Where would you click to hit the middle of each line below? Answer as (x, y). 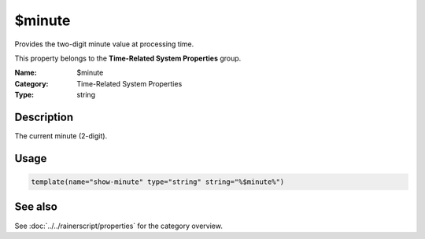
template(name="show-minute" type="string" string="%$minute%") (158, 182)
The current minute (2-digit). (61, 136)
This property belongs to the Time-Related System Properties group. (128, 58)
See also (36, 207)
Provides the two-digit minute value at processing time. (104, 44)
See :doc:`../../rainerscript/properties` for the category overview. (119, 226)
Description (44, 117)
